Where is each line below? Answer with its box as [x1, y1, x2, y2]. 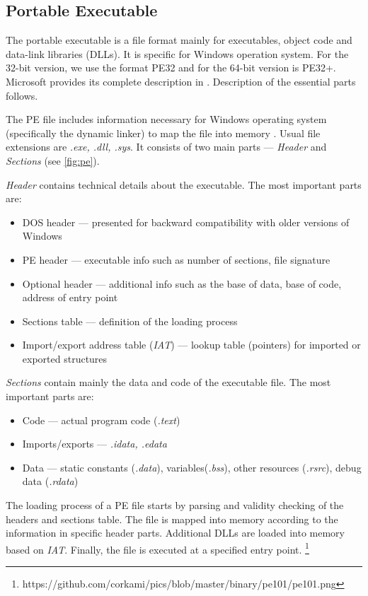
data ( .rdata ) [22, 474, 79, 489]
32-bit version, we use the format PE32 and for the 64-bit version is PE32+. [6, 60, 336, 75]
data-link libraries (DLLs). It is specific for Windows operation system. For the [6, 46, 349, 61]
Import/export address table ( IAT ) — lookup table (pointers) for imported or [22, 337, 361, 352]
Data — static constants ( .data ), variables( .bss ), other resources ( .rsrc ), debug [22, 460, 362, 474]
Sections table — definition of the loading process [22, 313, 238, 328]
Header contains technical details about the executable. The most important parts [6, 177, 362, 192]
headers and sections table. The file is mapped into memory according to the [6, 511, 338, 526]
